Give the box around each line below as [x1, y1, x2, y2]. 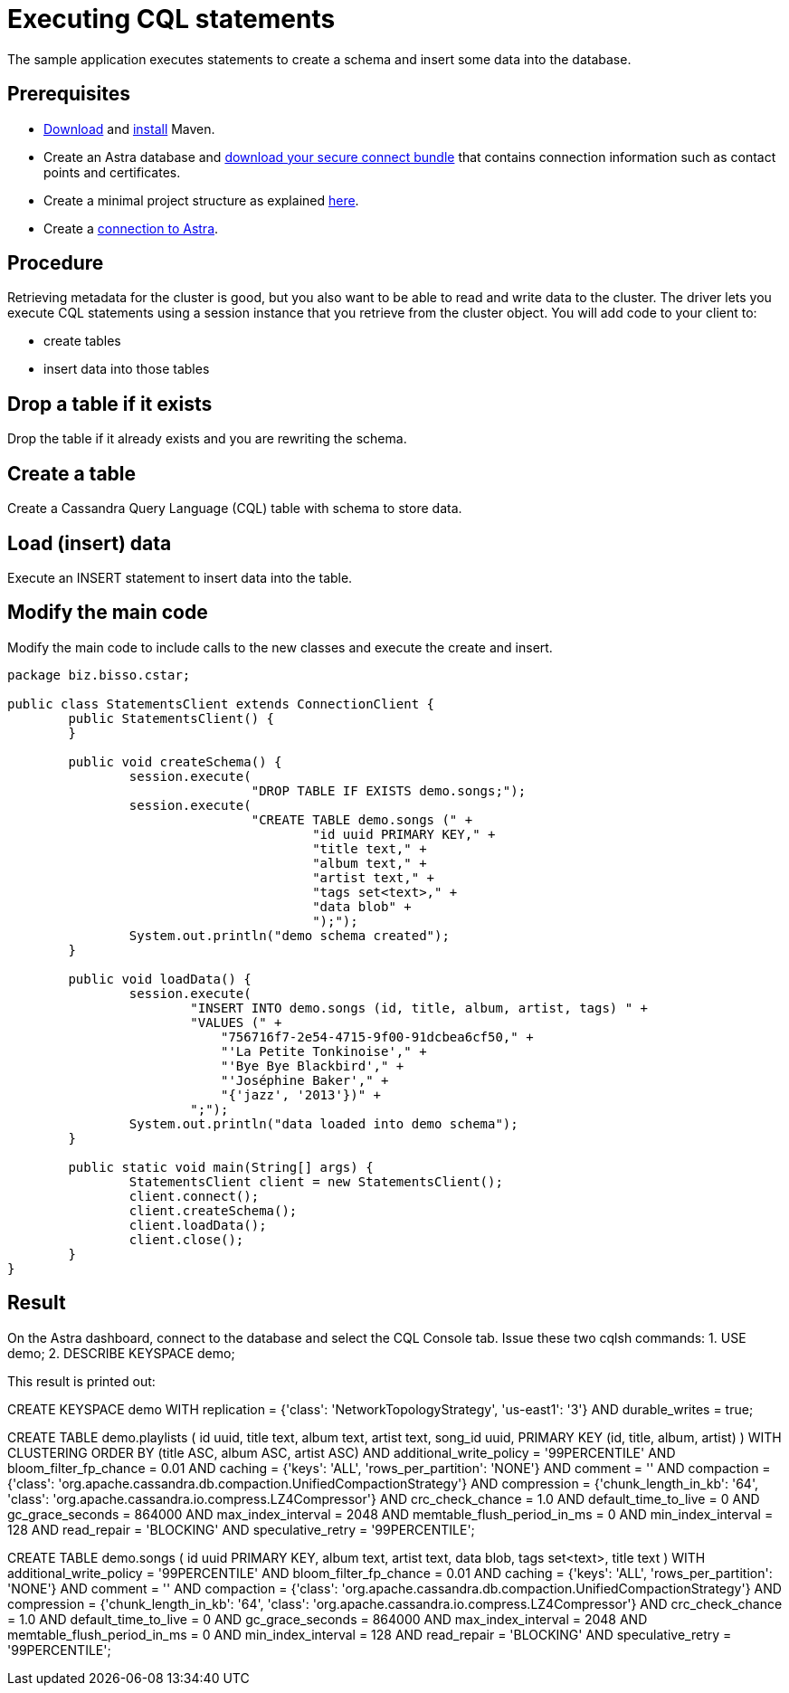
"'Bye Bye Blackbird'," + [221, 1058, 404, 1073]
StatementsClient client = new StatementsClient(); [128, 1174, 503, 1189]
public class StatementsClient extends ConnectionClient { [7, 696, 435, 711]
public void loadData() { [68, 971, 252, 986]
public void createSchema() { [68, 754, 282, 769]
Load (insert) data [7, 531, 172, 555]
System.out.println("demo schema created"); [128, 927, 450, 943]
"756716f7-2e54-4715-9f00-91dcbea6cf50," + [221, 1029, 534, 1044]
